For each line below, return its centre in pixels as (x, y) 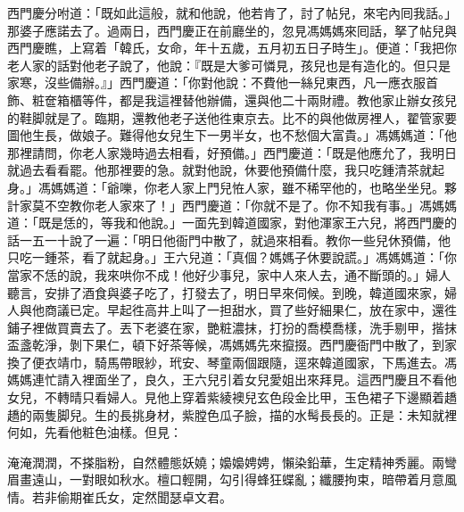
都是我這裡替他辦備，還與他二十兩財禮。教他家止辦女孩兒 (288, 99)
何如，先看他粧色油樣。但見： (95, 432)
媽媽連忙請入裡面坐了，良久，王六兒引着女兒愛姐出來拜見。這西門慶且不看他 (232, 380)
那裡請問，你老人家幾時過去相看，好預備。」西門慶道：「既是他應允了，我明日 (232, 152)
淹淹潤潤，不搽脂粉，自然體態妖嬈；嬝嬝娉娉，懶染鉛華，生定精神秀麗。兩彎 (232, 462)
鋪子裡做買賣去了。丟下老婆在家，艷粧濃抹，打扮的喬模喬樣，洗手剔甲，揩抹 (232, 327)
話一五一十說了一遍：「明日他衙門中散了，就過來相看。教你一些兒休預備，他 (229, 239)
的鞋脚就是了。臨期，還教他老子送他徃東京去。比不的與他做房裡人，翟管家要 (232, 117)
